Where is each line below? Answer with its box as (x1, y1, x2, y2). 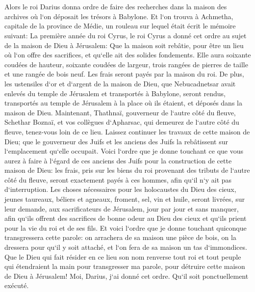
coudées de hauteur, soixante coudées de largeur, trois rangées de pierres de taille (4, 59, 248, 69)
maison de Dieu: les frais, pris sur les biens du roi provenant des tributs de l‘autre (4, 165, 250, 175)
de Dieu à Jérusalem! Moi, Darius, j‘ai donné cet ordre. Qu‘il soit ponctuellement (4, 270, 249, 281)
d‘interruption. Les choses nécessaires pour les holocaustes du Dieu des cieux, (4, 184, 236, 194)
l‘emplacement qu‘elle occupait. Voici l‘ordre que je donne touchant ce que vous (4, 146, 244, 156)
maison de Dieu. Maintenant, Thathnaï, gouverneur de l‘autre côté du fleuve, (4, 107, 236, 117)
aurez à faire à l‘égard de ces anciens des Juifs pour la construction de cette (4, 155, 232, 165)
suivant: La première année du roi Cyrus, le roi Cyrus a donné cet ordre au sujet (4, 30, 247, 40)
